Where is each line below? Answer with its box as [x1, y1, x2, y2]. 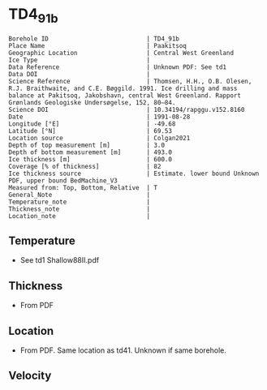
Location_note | [8, 212, 151, 220]
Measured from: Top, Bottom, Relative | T [8, 183, 158, 191]
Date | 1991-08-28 [8, 113, 191, 121]
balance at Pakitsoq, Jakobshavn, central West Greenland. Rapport [8, 91, 242, 100]
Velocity [8, 369, 52, 383]
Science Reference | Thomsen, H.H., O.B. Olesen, [8, 77, 252, 85]
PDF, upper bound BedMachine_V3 [8, 176, 118, 185]
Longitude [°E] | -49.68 [8, 119, 176, 128]
